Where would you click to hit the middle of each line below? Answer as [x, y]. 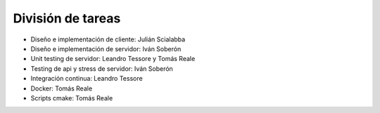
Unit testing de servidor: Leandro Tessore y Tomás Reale [113, 59]
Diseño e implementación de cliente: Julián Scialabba [108, 39]
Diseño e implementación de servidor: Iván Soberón [106, 48]
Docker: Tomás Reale [62, 88]
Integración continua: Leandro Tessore [87, 79]
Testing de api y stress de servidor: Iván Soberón [102, 68]
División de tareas [67, 18]
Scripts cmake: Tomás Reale [72, 98]
